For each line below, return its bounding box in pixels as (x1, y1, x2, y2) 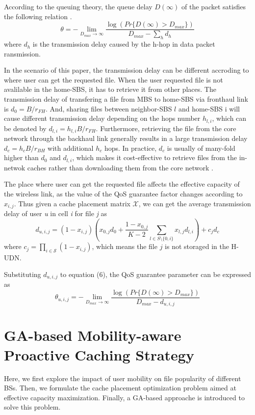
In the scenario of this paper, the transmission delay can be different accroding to (4, 65, 249, 75)
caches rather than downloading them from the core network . (27, 162, 213, 172)
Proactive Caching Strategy (4, 344, 194, 364)
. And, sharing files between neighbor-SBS (45, 103, 172, 113)
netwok (4, 162, 25, 172)
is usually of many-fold (167, 142, 235, 153)
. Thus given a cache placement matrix (14, 198, 130, 208)
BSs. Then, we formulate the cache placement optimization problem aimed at (4, 383, 236, 393)
